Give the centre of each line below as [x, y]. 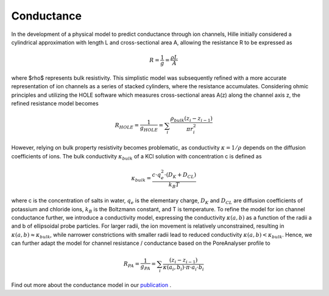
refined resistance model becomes [55, 104]
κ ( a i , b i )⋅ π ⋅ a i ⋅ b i [183, 268]
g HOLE [149, 129]
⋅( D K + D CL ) [180, 175]
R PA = [132, 265]
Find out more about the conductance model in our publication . [91, 285]
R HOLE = [127, 126]
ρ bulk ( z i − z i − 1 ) [191, 119]
